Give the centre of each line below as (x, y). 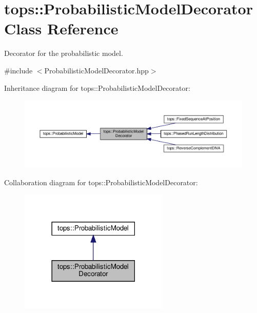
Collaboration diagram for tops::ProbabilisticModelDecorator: (101, 182)
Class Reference (61, 28)
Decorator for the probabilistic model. (64, 53)
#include (18, 70)
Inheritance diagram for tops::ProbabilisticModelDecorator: (97, 87)
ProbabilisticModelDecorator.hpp (96, 70)
